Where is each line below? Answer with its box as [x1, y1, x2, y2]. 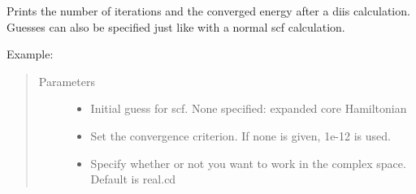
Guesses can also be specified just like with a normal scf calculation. [6, 18, 345, 35]
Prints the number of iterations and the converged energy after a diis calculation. [6, 2, 410, 19]
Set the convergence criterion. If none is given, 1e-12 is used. [90, 127, 391, 144]
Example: [6, 45, 54, 63]
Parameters [38, 72, 95, 89]
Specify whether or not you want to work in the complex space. [90, 154, 406, 171]
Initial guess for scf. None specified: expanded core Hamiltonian [90, 100, 407, 117]
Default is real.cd [90, 170, 176, 188]
